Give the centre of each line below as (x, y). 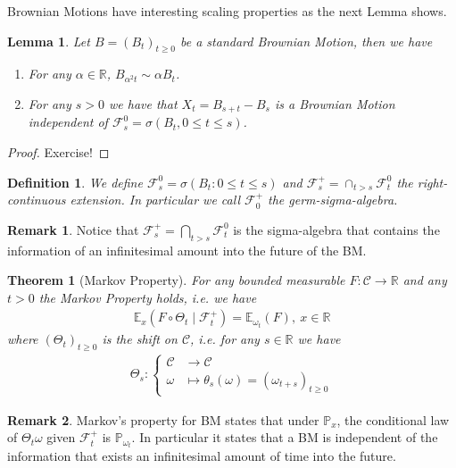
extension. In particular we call (155, 200)
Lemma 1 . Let (49, 41)
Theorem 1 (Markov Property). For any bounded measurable (176, 280)
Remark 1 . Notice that (73, 229)
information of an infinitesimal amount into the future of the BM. (187, 250)
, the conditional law (393, 419)
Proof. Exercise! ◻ (58, 152)
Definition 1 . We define (75, 182)
